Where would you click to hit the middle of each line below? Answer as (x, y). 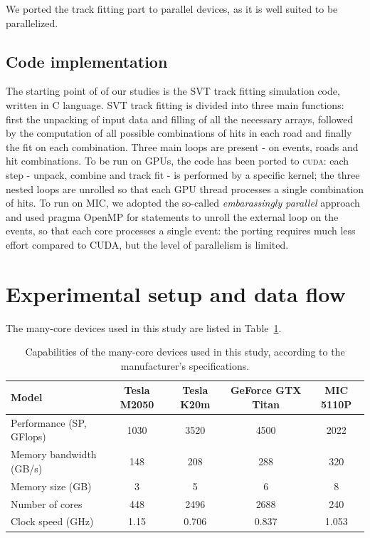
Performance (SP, (49, 422)
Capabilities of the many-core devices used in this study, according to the (185, 352)
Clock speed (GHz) (52, 521)
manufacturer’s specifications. (185, 365)
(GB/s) (27, 468)
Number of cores (47, 503)
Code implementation (87, 61)
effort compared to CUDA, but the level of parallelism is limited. (147, 244)
